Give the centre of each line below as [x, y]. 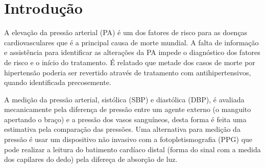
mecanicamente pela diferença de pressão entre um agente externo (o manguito [128, 109]
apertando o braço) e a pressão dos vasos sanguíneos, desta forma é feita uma [125, 119]
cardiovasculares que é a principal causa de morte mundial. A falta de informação [131, 42]
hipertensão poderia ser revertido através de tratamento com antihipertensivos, [128, 72]
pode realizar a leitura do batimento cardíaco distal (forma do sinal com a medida [132, 149]
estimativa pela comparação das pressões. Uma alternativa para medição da [122, 129]
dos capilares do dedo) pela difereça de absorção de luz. [91, 159]
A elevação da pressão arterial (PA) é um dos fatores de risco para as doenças [126, 32]
